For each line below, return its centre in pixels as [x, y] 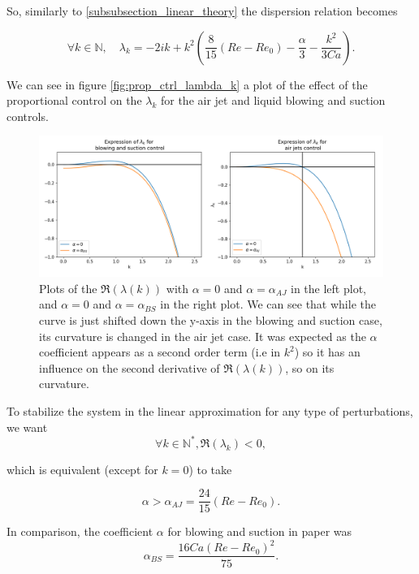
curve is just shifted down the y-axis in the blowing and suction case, [211, 320]
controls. [28, 116]
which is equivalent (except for [82, 469]
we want [27, 427]
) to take [210, 469]
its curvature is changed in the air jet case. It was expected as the [203, 336]
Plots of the [68, 288]
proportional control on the [74, 100]
